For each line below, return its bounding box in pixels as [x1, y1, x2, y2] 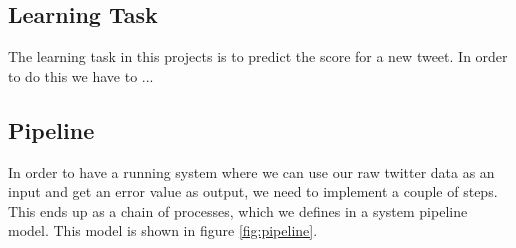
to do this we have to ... [8, 65, 154, 86]
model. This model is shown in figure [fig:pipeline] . [8, 220, 318, 241]
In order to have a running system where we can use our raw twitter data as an [8, 161, 495, 182]
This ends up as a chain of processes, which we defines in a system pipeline [8, 200, 468, 221]
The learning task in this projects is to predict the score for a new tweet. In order [8, 46, 508, 67]
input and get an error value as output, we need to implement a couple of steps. [8, 181, 498, 202]
